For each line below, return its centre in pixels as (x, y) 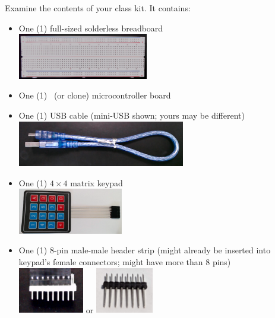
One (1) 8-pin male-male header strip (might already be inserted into (145, 250)
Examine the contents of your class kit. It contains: (98, 8)
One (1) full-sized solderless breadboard (91, 28)
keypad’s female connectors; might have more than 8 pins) (125, 262)
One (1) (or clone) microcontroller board (95, 95)
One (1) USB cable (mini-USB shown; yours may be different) (132, 115)
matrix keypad (97, 182)
